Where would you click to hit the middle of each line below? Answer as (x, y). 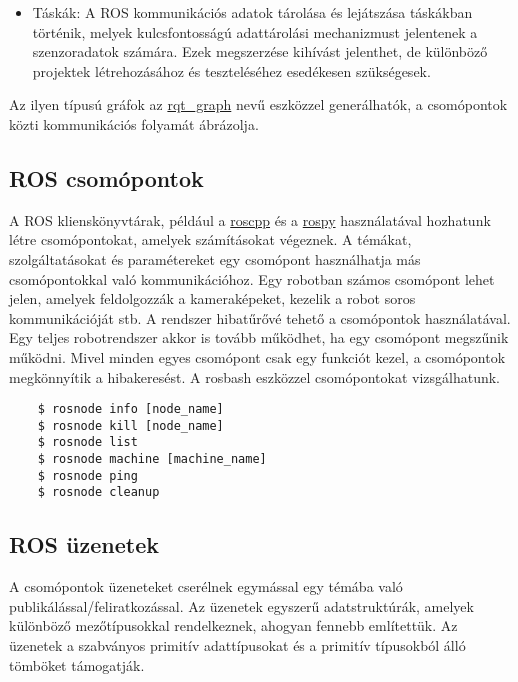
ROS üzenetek (84, 544)
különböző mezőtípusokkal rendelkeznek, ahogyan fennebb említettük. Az (233, 625)
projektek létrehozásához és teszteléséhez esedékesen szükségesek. (231, 70)
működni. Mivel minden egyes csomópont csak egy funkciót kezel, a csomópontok (257, 356)
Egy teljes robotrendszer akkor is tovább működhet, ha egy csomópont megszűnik (259, 337)
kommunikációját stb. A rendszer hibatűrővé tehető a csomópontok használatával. (260, 317)
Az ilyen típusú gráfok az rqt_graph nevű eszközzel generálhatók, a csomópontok (258, 104)
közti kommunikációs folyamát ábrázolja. (134, 123)
